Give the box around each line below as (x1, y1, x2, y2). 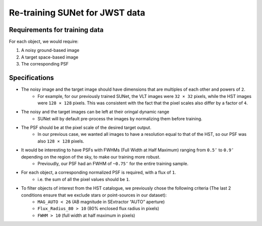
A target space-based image (21, 54, 79, 60)
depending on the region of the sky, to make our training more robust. (21, 154, 161, 160)
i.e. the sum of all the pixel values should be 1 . (37, 176, 131, 182)
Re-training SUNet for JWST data (9, 7, 146, 18)
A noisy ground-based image (21, 48, 80, 53)
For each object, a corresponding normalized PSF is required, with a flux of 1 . (21, 170, 177, 176)
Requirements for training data (9, 26, 104, 34)
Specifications (9, 74, 54, 82)
